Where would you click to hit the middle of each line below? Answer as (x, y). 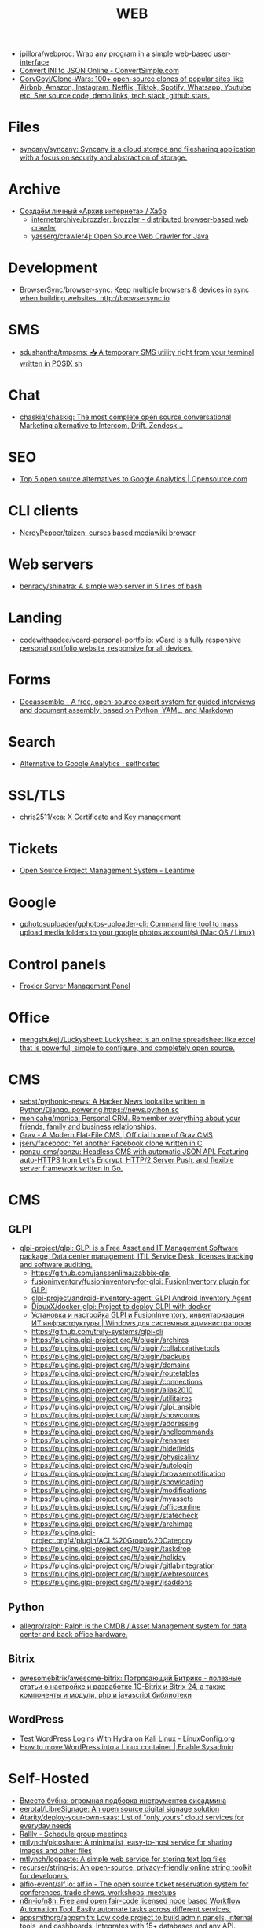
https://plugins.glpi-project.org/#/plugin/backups (111, 1357)
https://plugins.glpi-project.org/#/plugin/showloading (117, 1482)
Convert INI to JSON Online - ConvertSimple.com (99, 71)
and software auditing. (56, 1265)
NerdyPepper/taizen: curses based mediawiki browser (108, 533)
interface (34, 62)
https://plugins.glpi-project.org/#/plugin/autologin (112, 1465)
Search (32, 741)
